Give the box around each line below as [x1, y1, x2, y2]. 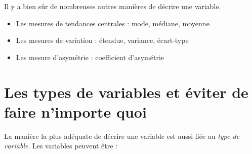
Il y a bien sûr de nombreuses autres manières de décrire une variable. [4, 1, 221, 11]
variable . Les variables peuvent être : [4, 140, 117, 151]
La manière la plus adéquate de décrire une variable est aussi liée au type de [4, 130, 240, 141]
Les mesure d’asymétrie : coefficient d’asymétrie [16, 52, 164, 62]
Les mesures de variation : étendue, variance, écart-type [16, 35, 189, 45]
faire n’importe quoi [4, 101, 147, 122]
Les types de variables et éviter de [4, 81, 248, 102]
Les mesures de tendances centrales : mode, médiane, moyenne [16, 18, 209, 28]
